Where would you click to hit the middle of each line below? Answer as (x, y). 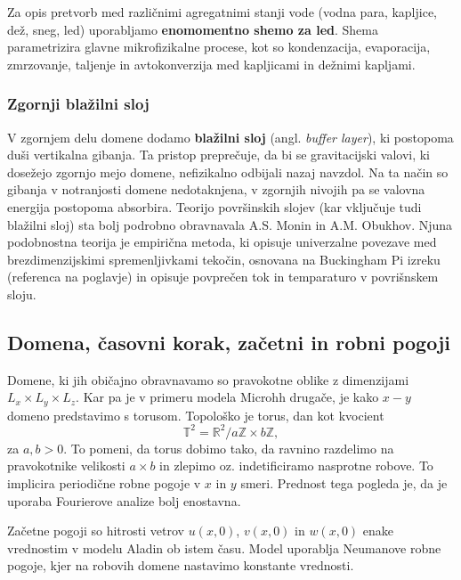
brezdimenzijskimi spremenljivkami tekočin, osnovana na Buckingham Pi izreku (224, 259)
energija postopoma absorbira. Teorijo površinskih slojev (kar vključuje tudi (214, 206)
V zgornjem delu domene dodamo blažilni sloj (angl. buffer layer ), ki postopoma (230, 137)
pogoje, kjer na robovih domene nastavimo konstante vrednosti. (181, 565)
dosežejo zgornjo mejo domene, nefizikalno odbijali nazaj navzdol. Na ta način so (228, 172)
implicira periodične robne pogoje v (104, 483)
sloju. (22, 294)
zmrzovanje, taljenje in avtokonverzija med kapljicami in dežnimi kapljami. (211, 64)
